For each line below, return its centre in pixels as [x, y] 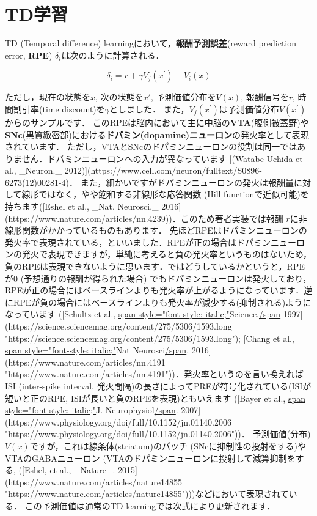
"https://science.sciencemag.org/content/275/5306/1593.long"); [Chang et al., [150, 338]
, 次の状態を [119, 97]
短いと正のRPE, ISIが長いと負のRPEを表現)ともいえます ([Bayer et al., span [155, 398]
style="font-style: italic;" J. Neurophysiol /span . [92, 410]
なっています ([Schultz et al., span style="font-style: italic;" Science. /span [143, 314]
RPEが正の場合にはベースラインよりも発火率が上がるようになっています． [155, 290]
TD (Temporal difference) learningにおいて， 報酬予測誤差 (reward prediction [151, 43]
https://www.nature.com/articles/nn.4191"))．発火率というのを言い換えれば [156, 374]
